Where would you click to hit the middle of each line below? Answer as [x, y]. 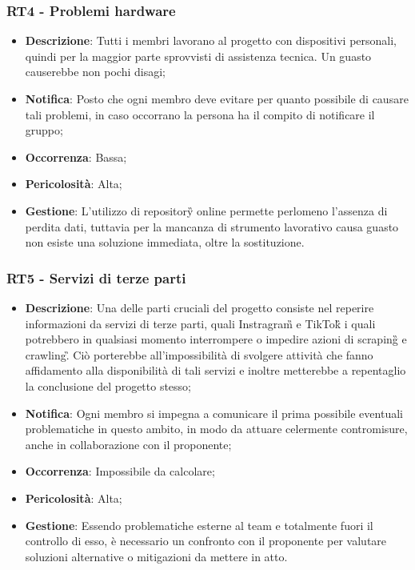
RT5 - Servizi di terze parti [96, 277]
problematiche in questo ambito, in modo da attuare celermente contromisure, [216, 429]
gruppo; [44, 130]
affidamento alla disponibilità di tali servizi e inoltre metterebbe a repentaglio [215, 370]
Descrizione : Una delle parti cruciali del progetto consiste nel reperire [200, 307]
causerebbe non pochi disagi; [96, 72]
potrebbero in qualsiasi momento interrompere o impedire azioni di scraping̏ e [216, 339]
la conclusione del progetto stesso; [108, 385]
